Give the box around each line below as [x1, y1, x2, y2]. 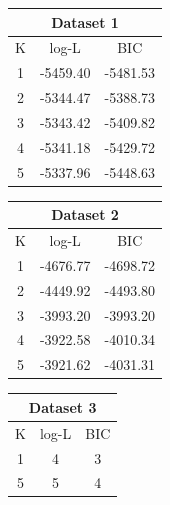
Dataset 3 [28, 396, 97, 417]
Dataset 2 [51, 204, 119, 225]
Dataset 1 [51, 11, 119, 32]
